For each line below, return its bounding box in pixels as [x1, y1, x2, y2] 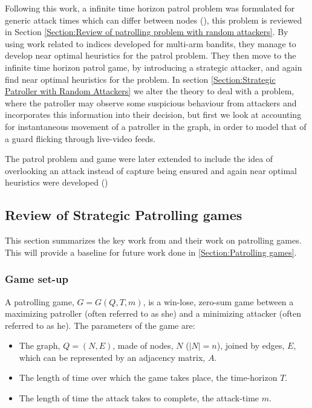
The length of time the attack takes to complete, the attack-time [19, 392, 259, 404]
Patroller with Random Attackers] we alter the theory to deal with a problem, [5, 85, 294, 97]
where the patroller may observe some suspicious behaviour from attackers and [5, 96, 297, 109]
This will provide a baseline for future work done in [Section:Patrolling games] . [5, 245, 297, 258]
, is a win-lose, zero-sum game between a [143, 295, 294, 308]
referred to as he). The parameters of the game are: [5, 319, 195, 331]
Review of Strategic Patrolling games [5, 206, 242, 224]
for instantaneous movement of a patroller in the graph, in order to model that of [5, 120, 307, 132]
